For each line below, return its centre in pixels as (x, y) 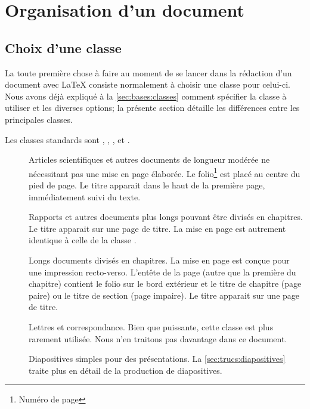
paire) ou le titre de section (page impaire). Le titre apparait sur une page (164, 295)
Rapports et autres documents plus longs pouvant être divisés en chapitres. (166, 217)
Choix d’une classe (63, 47)
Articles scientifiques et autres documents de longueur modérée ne (149, 159)
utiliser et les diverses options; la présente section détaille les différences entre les (152, 108)
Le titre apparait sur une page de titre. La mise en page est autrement (157, 228)
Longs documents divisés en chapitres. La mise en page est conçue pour (159, 260)
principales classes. (39, 119)
